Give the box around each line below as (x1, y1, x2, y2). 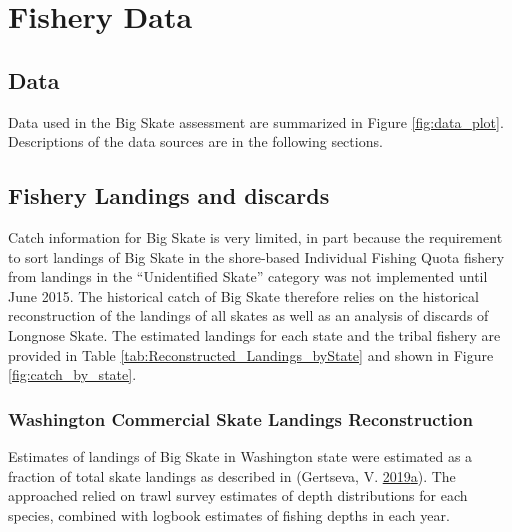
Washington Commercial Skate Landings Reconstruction (8, 406, 473, 431)
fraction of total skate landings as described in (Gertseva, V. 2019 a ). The (8, 465, 456, 486)
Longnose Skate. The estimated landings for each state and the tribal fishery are (8, 324, 501, 345)
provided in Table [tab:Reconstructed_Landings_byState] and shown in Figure (8, 344, 494, 365)
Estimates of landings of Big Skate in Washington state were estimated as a (8, 445, 473, 466)
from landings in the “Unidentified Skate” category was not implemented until (8, 266, 488, 287)
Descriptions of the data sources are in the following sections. (8, 131, 383, 152)
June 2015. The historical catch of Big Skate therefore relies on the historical (8, 285, 479, 306)
